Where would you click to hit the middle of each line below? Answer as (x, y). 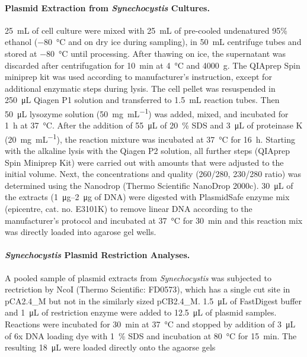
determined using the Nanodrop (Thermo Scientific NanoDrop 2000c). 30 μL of (149, 185)
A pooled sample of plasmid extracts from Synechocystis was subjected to (138, 277)
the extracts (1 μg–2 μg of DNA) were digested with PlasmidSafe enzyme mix (147, 197)
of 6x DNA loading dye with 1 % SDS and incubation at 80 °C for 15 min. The (151, 335)
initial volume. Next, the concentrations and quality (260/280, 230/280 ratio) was (153, 174)
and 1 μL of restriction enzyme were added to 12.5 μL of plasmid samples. (141, 312)
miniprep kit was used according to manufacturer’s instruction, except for (138, 77)
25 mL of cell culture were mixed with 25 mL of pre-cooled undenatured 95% (146, 30)
